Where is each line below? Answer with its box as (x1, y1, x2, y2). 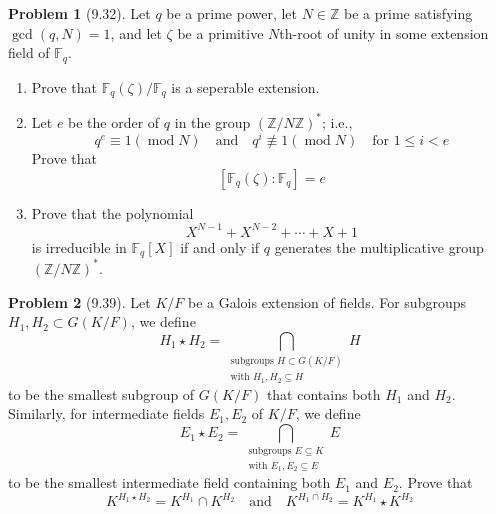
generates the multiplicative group (274, 236, 484, 257)
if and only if (180, 236, 260, 257)
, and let (110, 22, 162, 43)
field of (8, 42, 50, 63)
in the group (174, 111, 251, 132)
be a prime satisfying (344, 3, 473, 23)
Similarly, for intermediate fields (8, 403, 205, 424)
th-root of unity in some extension (279, 22, 489, 43)
